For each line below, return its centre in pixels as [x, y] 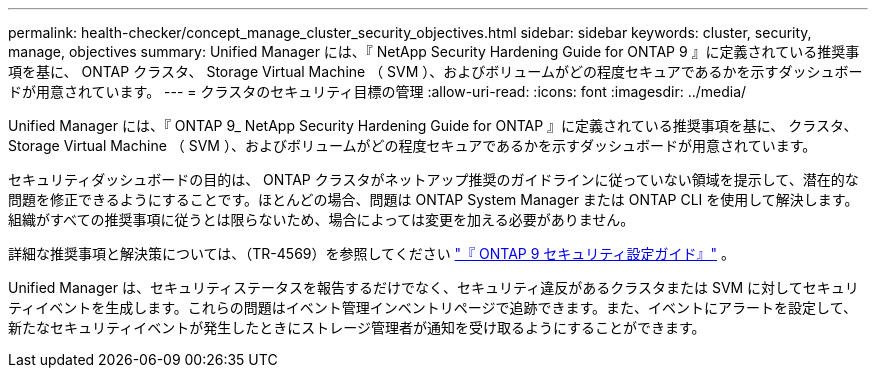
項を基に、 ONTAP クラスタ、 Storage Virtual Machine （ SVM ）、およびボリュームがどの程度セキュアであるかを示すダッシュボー [435, 71]
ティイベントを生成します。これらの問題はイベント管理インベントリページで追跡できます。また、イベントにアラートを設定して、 [432, 307]
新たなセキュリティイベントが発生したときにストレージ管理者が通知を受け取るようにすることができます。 [357, 327]
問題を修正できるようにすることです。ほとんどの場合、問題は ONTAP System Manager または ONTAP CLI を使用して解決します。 [433, 199]
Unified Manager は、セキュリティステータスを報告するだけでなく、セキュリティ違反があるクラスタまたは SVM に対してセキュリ [433, 287]
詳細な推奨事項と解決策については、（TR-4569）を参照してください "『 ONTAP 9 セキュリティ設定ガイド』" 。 [371, 253]
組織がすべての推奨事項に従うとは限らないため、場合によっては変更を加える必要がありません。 [321, 219]
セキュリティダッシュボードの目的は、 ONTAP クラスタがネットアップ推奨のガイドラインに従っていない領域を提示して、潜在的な [433, 179]
